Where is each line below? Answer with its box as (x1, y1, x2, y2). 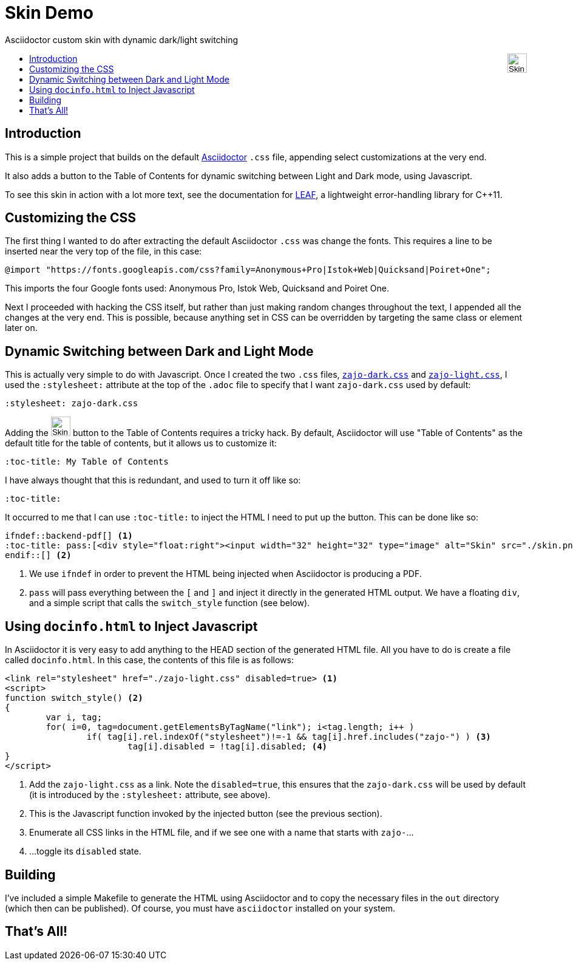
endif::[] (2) (5, 550, 72, 561)
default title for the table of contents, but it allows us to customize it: (5, 438, 277, 449)
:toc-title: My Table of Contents (5, 457, 169, 467)
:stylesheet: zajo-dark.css (5, 398, 138, 409)
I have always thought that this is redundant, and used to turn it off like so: (5, 475, 301, 486)
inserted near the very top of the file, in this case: (5, 246, 202, 257)
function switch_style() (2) (5, 693, 143, 703)
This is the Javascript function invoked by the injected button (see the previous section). (29, 808, 382, 819)
